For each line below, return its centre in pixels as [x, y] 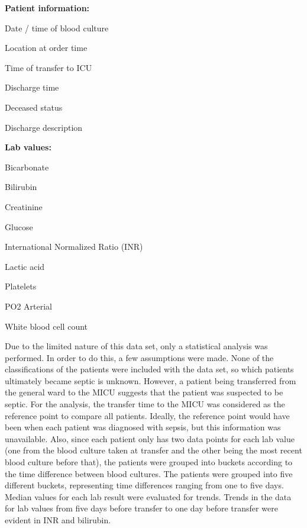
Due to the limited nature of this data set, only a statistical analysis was [136, 346]
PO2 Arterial [29, 306]
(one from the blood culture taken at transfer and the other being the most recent [153, 450]
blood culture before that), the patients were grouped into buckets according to [149, 462]
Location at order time [46, 48]
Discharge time [32, 87]
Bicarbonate [27, 167]
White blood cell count [46, 326]
